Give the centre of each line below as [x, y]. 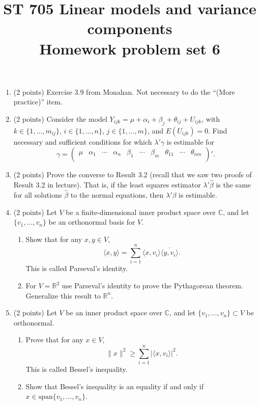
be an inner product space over [114, 313]
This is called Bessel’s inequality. [77, 369]
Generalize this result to [63, 295]
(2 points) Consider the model [60, 118]
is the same [234, 185]
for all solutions [38, 194]
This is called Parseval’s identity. [77, 268]
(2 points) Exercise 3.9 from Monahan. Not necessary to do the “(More [124, 91]
